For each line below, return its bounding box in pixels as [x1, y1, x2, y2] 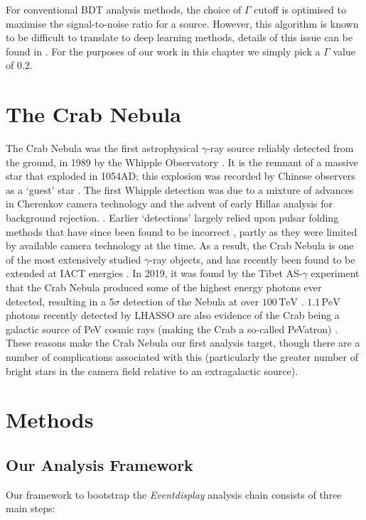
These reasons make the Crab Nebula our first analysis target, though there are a [6, 335, 360, 350]
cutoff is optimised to [254, 2, 346, 16]
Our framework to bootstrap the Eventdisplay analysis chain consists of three [6, 487, 342, 502]
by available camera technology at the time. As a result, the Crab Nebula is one [6, 238, 354, 253]
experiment [311, 266, 360, 281]
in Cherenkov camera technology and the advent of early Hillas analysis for [6, 196, 333, 211]
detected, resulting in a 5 [6, 293, 114, 308]
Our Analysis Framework [6, 453, 193, 475]
